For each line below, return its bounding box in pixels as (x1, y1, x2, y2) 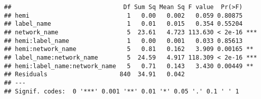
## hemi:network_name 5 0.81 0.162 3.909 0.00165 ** (4, 45, 253, 53)
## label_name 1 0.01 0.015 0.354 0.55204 (4, 20, 243, 28)
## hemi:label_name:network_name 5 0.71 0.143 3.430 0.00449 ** (4, 62, 253, 70)
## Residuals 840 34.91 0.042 (4, 71, 185, 78)
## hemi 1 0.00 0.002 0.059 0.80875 (4, 12, 243, 19)
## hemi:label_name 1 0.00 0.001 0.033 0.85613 (4, 37, 243, 44)
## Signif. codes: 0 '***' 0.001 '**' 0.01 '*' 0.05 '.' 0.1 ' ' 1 (4, 87, 239, 95)
